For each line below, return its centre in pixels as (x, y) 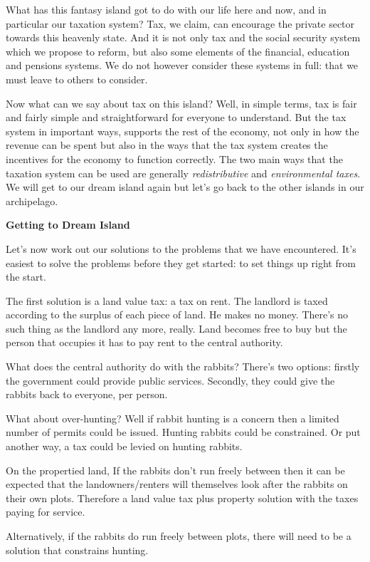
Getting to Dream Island (68, 225)
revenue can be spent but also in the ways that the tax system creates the (167, 145)
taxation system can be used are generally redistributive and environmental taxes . (183, 173)
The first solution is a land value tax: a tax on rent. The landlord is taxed (167, 300)
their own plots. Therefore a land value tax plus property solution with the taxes (182, 498)
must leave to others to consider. (77, 79)
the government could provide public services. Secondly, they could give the (170, 380)
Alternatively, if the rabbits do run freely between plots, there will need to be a (179, 536)
